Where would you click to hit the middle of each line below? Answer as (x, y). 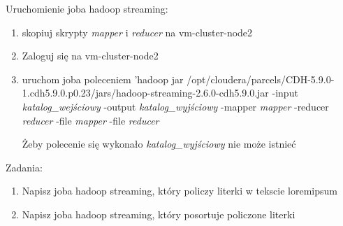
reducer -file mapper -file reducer (90, 120)
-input (285, 93)
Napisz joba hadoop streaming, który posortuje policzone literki (159, 214)
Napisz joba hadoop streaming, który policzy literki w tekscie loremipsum (180, 191)
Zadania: (24, 167)
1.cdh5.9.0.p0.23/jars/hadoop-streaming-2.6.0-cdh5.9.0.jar (145, 93)
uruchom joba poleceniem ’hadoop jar (103, 79)
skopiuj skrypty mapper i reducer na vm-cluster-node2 (137, 32)
